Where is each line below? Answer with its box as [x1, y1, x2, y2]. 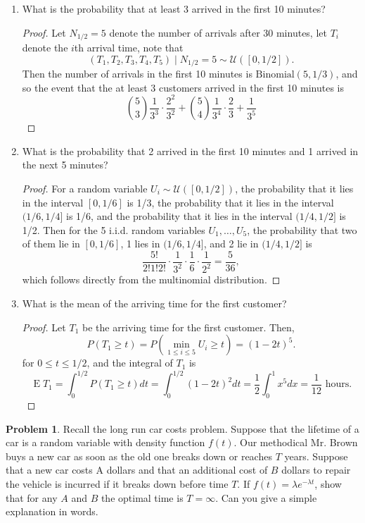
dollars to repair [281, 462, 351, 477]
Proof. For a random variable [22, 181, 148, 196]
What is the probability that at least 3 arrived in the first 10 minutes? [22, 1, 326, 16]
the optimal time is [101, 490, 184, 505]
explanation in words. [6, 504, 98, 519]
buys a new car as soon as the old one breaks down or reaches [6, 448, 272, 463]
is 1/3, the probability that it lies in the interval [127, 195, 334, 209]
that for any [6, 490, 58, 505]
